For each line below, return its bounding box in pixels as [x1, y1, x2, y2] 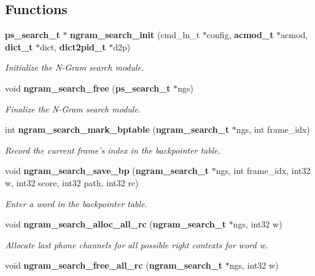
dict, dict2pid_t [39, 40, 106, 53]
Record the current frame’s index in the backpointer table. [5, 143, 221, 156]
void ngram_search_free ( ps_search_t [5, 81, 171, 94]
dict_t [5, 40, 33, 53]
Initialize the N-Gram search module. [5, 61, 144, 74]
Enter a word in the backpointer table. [5, 197, 147, 210]
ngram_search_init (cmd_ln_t [70, 28, 200, 41]
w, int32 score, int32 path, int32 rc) [5, 176, 139, 189]
